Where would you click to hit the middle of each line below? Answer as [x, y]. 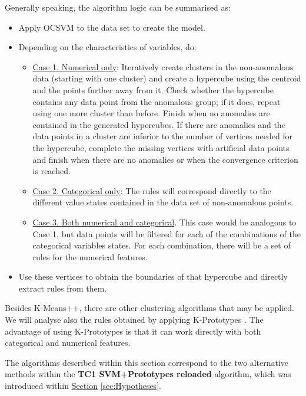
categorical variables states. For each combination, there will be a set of [162, 245]
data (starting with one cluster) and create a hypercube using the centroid [167, 78]
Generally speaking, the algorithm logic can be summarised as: [118, 7]
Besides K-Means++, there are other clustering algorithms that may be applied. [149, 308]
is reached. [51, 171]
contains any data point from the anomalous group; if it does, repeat [157, 101]
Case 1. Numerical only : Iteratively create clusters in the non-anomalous [163, 66]
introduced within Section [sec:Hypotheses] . [83, 386]
